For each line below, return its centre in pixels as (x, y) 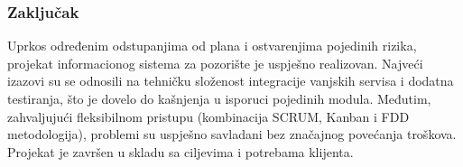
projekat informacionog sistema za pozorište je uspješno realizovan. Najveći (215, 63)
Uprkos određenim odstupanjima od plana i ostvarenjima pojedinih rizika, (212, 46)
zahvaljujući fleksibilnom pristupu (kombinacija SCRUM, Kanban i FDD (208, 116)
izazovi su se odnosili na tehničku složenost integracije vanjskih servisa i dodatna (231, 81)
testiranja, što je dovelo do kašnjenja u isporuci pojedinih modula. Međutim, (219, 98)
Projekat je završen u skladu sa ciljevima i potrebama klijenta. (181, 151)
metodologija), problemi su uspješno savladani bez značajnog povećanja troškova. (232, 134)
